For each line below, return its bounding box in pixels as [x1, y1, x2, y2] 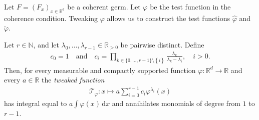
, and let [33, 39, 59, 49]
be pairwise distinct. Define [120, 39, 204, 49]
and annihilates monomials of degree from [112, 98, 240, 108]
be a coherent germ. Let [67, 1, 141, 11]
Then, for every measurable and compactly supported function [4, 64, 196, 75]
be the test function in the [150, 1, 231, 11]
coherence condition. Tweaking [4, 12, 98, 23]
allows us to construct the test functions [107, 12, 230, 23]
